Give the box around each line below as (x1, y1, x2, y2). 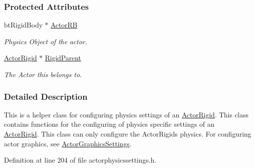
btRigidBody (4, 20, 43, 30)
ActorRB (50, 20, 78, 30)
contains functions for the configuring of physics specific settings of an (4, 119, 215, 129)
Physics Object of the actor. (4, 36, 87, 46)
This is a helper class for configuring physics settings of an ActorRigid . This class (4, 109, 249, 119)
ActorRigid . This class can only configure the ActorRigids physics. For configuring (4, 129, 252, 139)
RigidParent (45, 53, 82, 63)
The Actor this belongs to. (4, 69, 82, 79)
